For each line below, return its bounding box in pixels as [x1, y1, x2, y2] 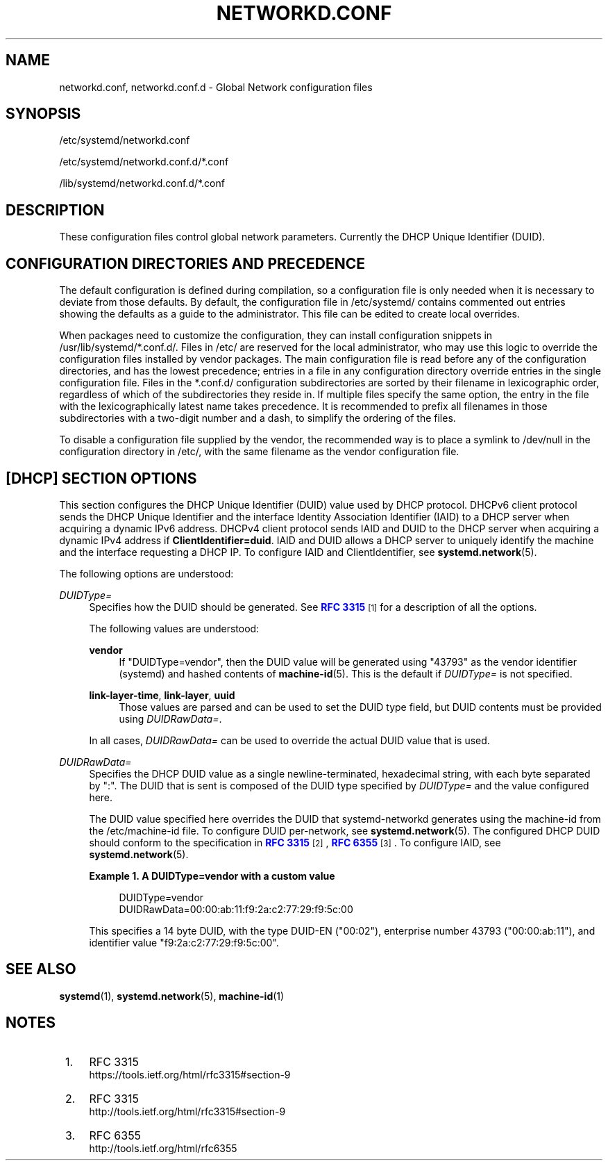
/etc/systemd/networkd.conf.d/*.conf [59, 156, 229, 168]
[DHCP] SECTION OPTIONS [6, 469, 197, 487]
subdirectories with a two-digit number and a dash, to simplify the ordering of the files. [59, 412, 456, 425]
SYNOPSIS [6, 105, 81, 123]
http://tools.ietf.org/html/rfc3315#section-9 [89, 1105, 286, 1117]
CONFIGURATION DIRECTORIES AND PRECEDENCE [6, 254, 366, 272]
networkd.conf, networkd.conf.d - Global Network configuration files [59, 81, 373, 93]
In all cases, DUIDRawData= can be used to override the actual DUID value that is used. [89, 734, 490, 746]
